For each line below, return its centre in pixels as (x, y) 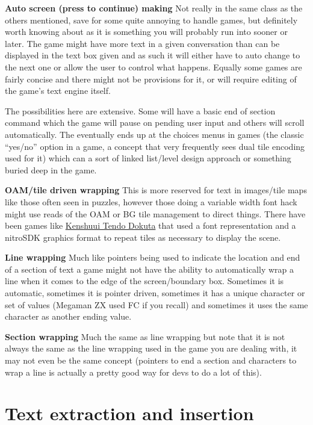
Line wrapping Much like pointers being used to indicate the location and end (153, 257)
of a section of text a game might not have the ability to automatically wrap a (149, 269)
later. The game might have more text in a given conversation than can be (142, 43)
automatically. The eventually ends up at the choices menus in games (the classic (154, 134)
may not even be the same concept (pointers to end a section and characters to (151, 360)
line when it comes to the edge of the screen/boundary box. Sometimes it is (144, 281)
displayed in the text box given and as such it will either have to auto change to (153, 55)
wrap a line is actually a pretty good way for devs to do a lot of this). (133, 372)
